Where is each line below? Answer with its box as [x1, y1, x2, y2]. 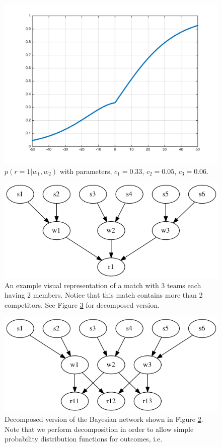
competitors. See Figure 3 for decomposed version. [5, 299, 160, 310]
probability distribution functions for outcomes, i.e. [5, 433, 163, 444]
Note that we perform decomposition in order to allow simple [5, 423, 194, 434]
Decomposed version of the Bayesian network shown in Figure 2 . [5, 414, 203, 424]
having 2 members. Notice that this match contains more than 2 [5, 290, 203, 300]
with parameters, [59, 165, 112, 176]
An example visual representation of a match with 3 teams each [5, 280, 201, 290]
